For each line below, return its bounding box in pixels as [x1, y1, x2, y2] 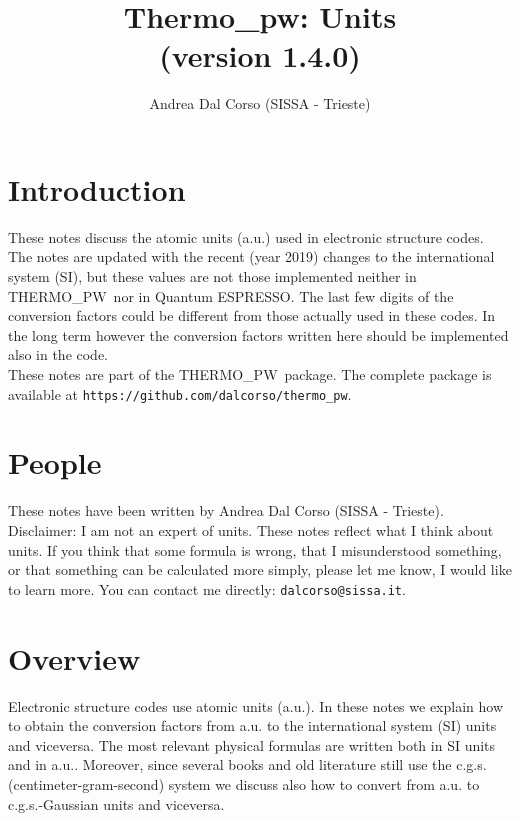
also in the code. [8, 344, 109, 365]
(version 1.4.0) [159, 35, 361, 76]
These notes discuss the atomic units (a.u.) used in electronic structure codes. [8, 226, 484, 247]
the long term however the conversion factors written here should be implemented [8, 324, 509, 345]
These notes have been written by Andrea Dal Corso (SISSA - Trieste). [8, 500, 444, 521]
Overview [8, 637, 141, 678]
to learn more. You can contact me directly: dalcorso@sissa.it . [8, 578, 406, 599]
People [8, 442, 102, 483]
